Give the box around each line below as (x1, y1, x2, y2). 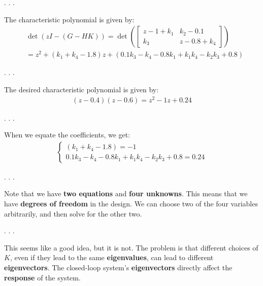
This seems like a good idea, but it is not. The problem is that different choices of (4, 242, 258, 253)
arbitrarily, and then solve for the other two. (4, 208, 142, 219)
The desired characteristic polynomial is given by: (4, 84, 159, 94)
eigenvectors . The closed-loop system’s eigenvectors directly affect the (4, 262, 233, 272)
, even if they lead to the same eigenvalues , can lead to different (10, 252, 214, 263)
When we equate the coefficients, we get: (4, 129, 130, 140)
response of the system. (4, 272, 81, 282)
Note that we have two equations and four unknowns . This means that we (4, 188, 248, 199)
